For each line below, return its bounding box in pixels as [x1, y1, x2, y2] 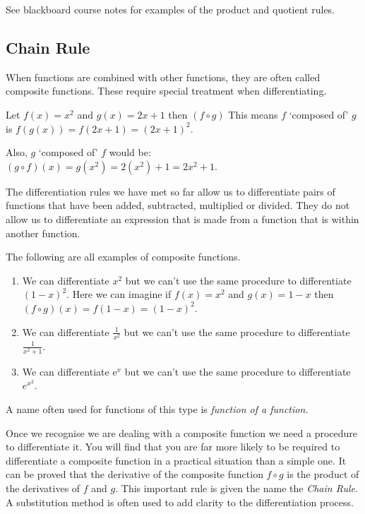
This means [228, 107, 278, 121]
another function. [6, 225, 80, 240]
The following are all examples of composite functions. [6, 249, 241, 264]
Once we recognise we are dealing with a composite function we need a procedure [6, 425, 358, 440]
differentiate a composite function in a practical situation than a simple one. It [6, 453, 347, 467]
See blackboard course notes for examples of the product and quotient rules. [6, 2, 335, 16]
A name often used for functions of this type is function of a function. [6, 401, 309, 416]
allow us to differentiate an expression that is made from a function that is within [6, 211, 359, 226]
